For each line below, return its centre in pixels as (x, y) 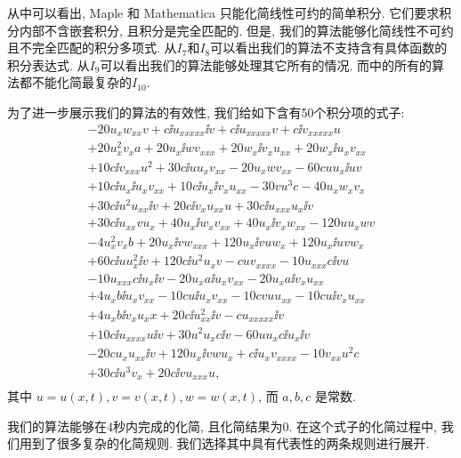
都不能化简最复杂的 (75, 82)
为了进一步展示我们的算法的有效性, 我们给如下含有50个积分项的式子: (206, 112)
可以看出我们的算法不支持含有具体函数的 (329, 48)
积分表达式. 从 (49, 64)
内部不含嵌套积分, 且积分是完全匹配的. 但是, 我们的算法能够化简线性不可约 (236, 30)
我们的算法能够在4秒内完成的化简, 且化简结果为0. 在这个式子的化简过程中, (222, 426)
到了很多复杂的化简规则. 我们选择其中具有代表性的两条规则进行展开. (230, 443)
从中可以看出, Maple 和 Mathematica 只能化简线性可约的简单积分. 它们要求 (223, 12)
